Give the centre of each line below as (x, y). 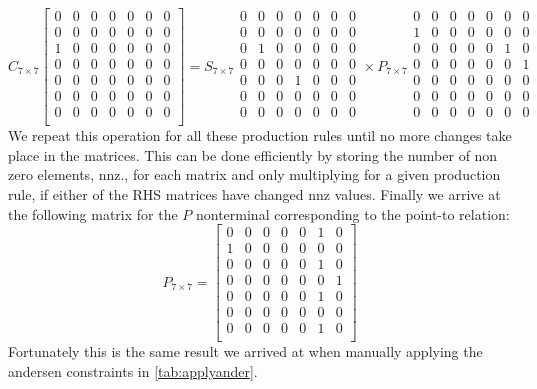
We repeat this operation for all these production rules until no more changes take (260, 135)
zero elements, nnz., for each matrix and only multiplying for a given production (254, 174)
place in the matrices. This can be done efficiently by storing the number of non (253, 154)
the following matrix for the (93, 213)
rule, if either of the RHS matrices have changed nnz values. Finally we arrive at (254, 194)
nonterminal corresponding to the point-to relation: (352, 213)
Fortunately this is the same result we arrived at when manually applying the (245, 351)
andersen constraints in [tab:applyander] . (133, 371)
